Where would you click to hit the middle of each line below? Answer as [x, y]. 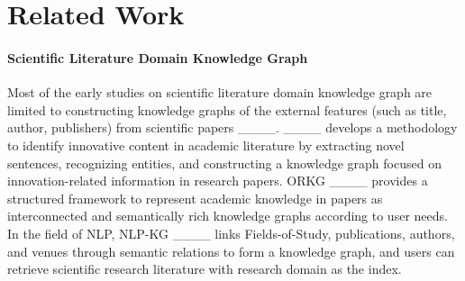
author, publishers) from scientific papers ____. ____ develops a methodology [232, 127]
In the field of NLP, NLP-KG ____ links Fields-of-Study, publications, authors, [231, 233]
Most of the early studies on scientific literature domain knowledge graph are [220, 92]
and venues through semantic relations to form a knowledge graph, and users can [231, 251]
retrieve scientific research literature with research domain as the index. [205, 269]
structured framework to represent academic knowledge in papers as [195, 198]
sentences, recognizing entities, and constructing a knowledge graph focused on [224, 163]
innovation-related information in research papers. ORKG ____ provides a [218, 181]
